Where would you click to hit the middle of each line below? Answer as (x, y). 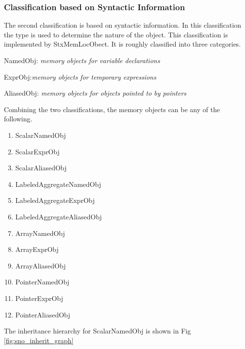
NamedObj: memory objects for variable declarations (82, 60)
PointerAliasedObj (43, 314)
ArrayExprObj (37, 249)
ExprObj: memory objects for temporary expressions (80, 76)
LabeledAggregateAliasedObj (58, 216)
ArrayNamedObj (40, 233)
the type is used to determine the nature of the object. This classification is (116, 34)
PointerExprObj (39, 298)
